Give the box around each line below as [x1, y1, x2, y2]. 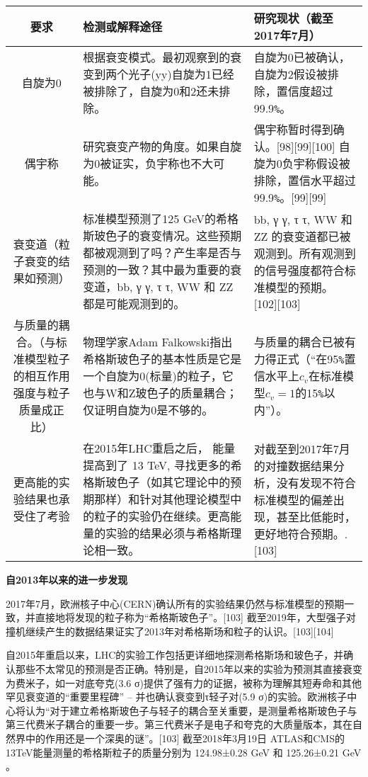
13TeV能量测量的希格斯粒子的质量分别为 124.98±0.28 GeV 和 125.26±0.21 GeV [6, 744, 362, 759]
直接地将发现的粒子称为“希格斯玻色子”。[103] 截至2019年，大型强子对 [35, 610, 356, 625]
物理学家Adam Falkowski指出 [83, 334, 233, 350]
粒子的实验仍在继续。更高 [94, 508, 231, 524]
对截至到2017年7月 [253, 440, 350, 457]
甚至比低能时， [276, 508, 356, 525]
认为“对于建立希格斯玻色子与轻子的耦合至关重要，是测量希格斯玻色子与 [25, 703, 357, 718]
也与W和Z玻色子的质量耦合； [83, 385, 238, 401]
